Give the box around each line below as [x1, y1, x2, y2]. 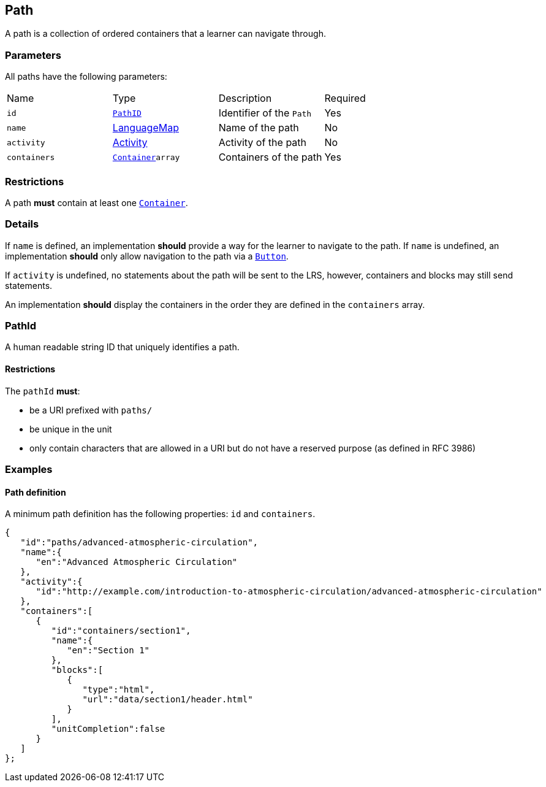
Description [218, 92, 272, 105]
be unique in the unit [29, 423, 112, 434]
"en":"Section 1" [67, 645, 150, 656]
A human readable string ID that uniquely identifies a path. [5, 342, 240, 353]
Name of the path [218, 121, 299, 134]
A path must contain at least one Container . [5, 197, 188, 208]
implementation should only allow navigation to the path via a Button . [5, 250, 289, 261]
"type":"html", [82, 685, 155, 695]
